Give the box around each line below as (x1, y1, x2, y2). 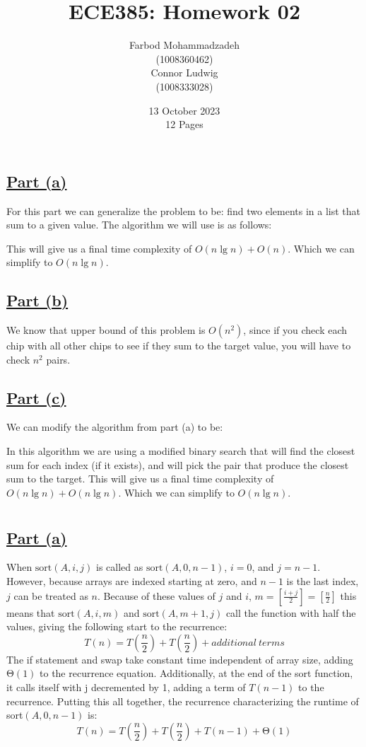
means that (6, 605, 55, 620)
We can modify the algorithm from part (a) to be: (6, 419, 223, 434)
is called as (96, 560, 143, 574)
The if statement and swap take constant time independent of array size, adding (6, 652, 353, 666)
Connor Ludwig (150, 65, 218, 80)
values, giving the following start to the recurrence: (6, 619, 228, 634)
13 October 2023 (148, 103, 220, 117)
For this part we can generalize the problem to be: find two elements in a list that (6, 203, 361, 218)
